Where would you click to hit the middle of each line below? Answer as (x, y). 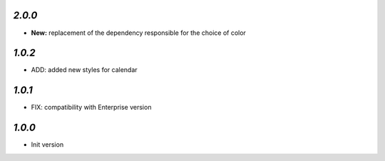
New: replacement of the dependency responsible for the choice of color (138, 33)
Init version (47, 145)
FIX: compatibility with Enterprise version (91, 108)
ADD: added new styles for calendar (84, 70)
